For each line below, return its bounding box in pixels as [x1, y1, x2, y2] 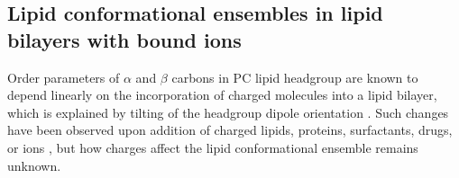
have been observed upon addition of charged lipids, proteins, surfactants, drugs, [7, 120, 453, 139]
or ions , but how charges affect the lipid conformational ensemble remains [7, 138, 418, 156]
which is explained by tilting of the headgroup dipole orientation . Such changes [7, 102, 449, 121]
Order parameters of [7, 67, 120, 86]
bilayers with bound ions [7, 25, 242, 53]
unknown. [7, 156, 61, 174]
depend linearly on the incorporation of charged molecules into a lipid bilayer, [7, 85, 437, 104]
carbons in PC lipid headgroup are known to [171, 67, 418, 86]
